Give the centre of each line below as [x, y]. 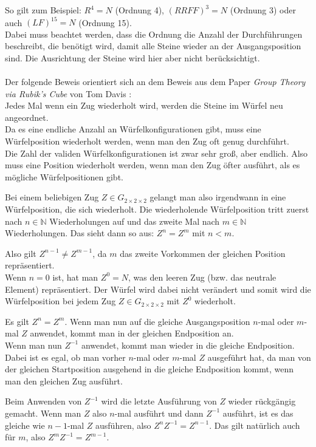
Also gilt [21, 253]
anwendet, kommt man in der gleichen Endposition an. [132, 333]
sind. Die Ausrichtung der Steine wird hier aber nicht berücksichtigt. [132, 57]
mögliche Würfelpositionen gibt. [64, 176]
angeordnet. [27, 117]
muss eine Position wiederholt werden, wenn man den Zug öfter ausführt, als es [153, 165]
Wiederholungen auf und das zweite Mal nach [135, 221]
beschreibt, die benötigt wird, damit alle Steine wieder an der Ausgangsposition [153, 46]
